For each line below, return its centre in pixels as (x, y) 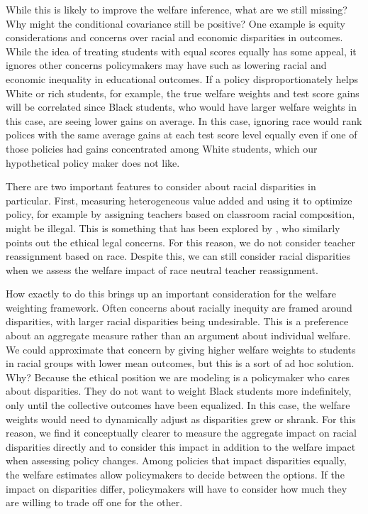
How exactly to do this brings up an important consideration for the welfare (171, 294)
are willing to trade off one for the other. (94, 502)
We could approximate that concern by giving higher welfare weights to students (181, 349)
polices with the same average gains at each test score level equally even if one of (182, 135)
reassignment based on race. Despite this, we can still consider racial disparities (178, 256)
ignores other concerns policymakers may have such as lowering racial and (166, 65)
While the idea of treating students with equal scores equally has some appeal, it (181, 51)
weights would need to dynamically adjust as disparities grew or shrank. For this (181, 419)
